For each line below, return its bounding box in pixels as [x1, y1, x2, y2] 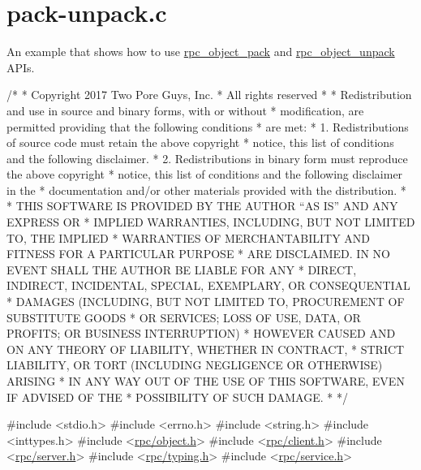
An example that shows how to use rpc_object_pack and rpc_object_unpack [6, 43, 395, 60]
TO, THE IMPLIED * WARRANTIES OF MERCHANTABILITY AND [6, 229, 371, 246]
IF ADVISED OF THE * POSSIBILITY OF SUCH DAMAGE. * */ [6, 388, 348, 405]
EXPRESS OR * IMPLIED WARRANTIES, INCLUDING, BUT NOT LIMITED [6, 213, 415, 231]
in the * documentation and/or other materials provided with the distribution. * [6, 181, 406, 198]
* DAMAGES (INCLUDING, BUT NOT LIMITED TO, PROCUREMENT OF [6, 293, 405, 310]
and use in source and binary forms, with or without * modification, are [6, 101, 364, 119]
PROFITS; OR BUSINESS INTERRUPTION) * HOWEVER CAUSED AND [6, 325, 396, 342]
